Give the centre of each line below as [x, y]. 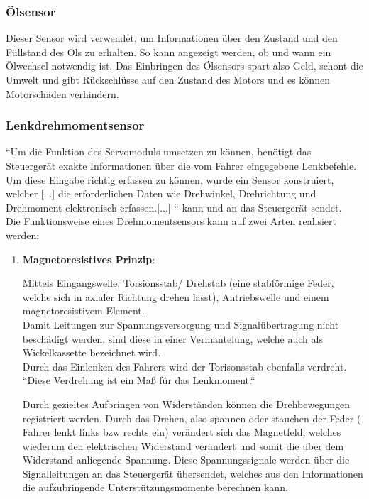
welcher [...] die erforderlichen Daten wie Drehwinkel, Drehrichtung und [161, 193]
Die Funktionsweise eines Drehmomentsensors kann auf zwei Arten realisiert [171, 221]
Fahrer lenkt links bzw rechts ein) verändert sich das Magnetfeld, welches [182, 432]
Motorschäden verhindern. [62, 93]
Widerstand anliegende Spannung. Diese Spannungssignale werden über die [186, 460]
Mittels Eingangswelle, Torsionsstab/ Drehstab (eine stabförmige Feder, [178, 283]
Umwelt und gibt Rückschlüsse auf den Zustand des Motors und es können [168, 79]
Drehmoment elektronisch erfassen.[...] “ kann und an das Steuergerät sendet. [174, 207]
